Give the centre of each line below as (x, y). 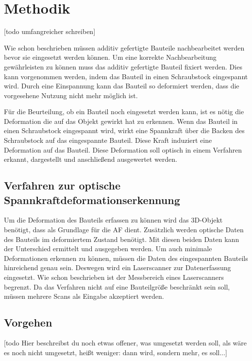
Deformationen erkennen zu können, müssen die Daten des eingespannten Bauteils (126, 258)
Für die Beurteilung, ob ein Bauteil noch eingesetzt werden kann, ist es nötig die (124, 112)
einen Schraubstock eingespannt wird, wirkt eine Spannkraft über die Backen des (124, 130)
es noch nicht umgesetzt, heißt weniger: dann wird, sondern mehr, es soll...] (116, 352)
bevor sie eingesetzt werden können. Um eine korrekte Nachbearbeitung (110, 57)
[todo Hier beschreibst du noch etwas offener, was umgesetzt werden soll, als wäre (125, 342)
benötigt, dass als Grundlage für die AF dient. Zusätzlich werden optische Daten (124, 230)
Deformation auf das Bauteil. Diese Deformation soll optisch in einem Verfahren (123, 149)
